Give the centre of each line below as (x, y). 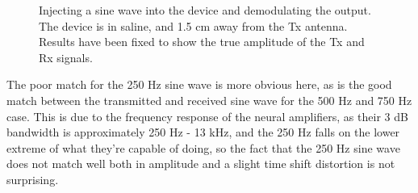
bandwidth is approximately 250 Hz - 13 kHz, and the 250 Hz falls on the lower (203, 132)
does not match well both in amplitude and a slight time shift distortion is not (201, 164)
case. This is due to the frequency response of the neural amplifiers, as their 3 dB (207, 116)
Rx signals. (66, 57)
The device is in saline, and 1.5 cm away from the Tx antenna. (193, 25)
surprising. (33, 179)
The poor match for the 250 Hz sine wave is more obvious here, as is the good (199, 84)
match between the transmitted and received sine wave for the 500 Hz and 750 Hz (209, 100)
